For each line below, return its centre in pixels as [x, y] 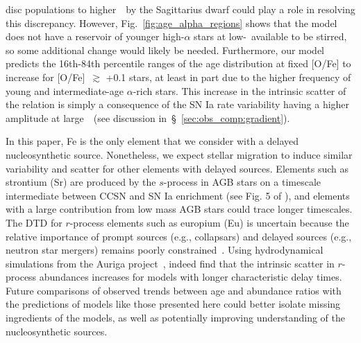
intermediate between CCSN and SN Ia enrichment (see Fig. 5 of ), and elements [178, 195]
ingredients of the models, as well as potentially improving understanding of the [175, 318]
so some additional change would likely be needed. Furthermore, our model [165, 50]
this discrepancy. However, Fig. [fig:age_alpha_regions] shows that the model [171, 23]
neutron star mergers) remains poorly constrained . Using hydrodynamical [165, 250]
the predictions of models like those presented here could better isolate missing [173, 304]
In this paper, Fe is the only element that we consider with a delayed [152, 141]
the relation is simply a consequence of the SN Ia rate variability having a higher [178, 104]
